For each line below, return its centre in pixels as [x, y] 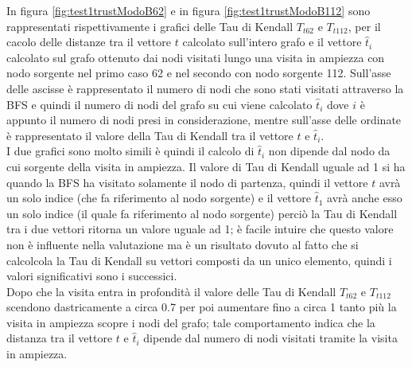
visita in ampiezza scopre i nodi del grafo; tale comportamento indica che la [191, 322]
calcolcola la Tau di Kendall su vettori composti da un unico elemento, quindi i [199, 260]
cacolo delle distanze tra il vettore [89, 42]
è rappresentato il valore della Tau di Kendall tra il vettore [150, 135]
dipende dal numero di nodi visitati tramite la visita [270, 338]
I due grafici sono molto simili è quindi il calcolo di [130, 151]
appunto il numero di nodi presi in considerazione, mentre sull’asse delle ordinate [204, 120]
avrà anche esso [365, 198]
